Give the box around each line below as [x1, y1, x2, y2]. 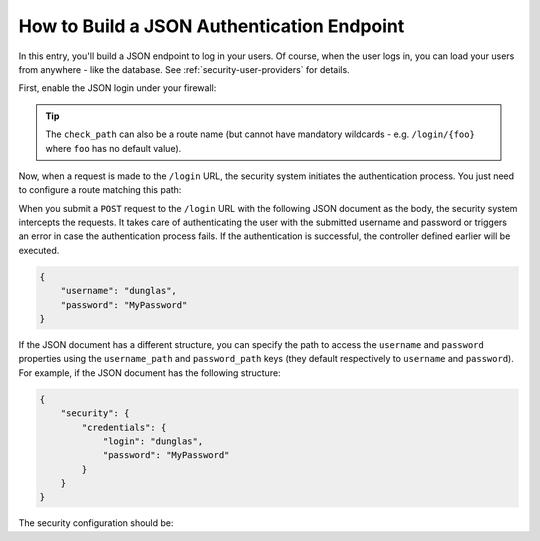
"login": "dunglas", [102, 435, 204, 447]
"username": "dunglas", [60, 285, 177, 297]
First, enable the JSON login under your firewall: [18, 82, 217, 94]
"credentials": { [81, 421, 167, 433]
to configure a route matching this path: [18, 184, 182, 196]
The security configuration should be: [18, 517, 174, 529]
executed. [18, 244, 60, 256]
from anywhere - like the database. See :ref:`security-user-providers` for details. [18, 63, 350, 75]
